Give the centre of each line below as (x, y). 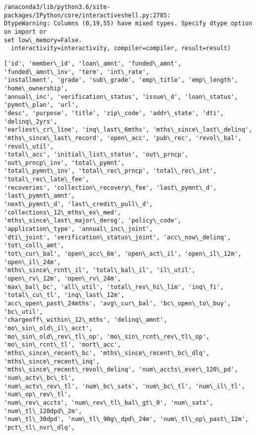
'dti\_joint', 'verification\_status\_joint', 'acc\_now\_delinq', (118, 237)
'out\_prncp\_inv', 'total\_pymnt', (64, 163)
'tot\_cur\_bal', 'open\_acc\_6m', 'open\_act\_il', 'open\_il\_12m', (123, 254)
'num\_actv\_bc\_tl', (40, 378)
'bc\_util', (24, 312)
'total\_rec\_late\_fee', (47, 180)
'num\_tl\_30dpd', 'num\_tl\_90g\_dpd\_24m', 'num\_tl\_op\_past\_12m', (126, 419)
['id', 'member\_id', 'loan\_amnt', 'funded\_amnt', (93, 63)
